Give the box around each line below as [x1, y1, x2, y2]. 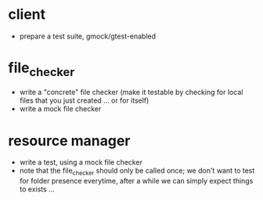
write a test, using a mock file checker [19, 158, 143, 167]
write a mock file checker [19, 104, 102, 114]
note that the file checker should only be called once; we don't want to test [19, 166, 255, 177]
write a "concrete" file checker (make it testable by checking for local [19, 88, 243, 97]
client [8, 5, 46, 24]
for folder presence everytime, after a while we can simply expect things [19, 176, 254, 186]
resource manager [8, 132, 131, 150]
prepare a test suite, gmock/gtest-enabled [19, 31, 157, 41]
